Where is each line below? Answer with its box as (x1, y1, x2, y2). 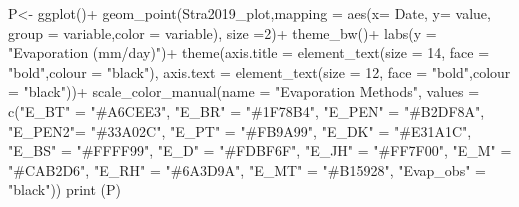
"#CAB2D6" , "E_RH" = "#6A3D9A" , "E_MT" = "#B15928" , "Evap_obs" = (8, 159, 486, 180)
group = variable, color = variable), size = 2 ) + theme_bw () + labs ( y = (8, 22, 437, 43)
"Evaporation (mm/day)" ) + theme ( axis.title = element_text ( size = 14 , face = (8, 42, 490, 63)
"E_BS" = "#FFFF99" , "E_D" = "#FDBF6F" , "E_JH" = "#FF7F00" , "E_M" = (8, 140, 512, 161)
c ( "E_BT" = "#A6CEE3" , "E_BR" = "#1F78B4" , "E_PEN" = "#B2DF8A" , (8, 100, 485, 121)
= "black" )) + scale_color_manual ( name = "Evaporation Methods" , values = (8, 81, 480, 102)
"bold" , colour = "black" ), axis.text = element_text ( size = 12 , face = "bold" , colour (8, 61, 511, 82)
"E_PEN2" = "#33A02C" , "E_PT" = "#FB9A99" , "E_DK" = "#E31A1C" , (8, 120, 472, 141)
